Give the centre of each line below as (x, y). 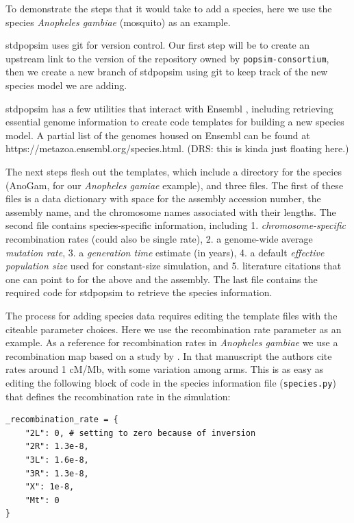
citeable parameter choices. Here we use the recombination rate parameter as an (174, 329)
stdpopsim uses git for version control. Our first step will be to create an (158, 45)
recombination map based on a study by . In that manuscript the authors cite (169, 355)
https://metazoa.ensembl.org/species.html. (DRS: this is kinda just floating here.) (177, 148)
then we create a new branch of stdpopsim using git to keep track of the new (167, 72)
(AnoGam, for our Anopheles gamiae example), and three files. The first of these (175, 185)
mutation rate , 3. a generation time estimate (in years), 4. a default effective (165, 252)
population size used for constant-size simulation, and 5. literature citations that (174, 266)
